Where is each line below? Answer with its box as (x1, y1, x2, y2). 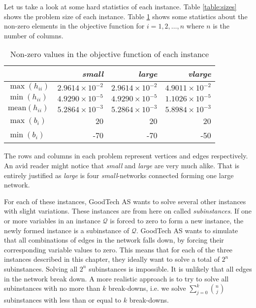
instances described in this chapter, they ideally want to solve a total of (4, 254, 220, 264)
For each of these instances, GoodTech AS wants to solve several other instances (4, 196, 246, 206)
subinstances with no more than (4, 283, 100, 293)
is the (213, 21, 229, 31)
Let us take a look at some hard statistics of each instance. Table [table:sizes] (4, 1, 237, 11)
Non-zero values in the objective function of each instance (10, 48, 209, 60)
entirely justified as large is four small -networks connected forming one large (4, 170, 234, 180)
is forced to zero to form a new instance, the (110, 215, 244, 225)
